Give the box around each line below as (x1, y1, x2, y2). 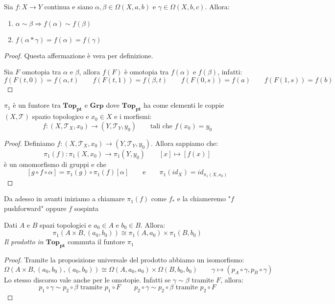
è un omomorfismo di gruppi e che (4, 159, 106, 169)
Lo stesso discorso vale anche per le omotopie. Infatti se (4, 274, 171, 284)
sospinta (74, 203, 99, 213)
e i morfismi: (114, 111, 152, 121)
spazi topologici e (40, 219, 92, 230)
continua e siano (44, 1, 93, 11)
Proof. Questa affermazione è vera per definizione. (4, 50, 153, 60)
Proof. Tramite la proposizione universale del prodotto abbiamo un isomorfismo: (4, 255, 244, 265)
